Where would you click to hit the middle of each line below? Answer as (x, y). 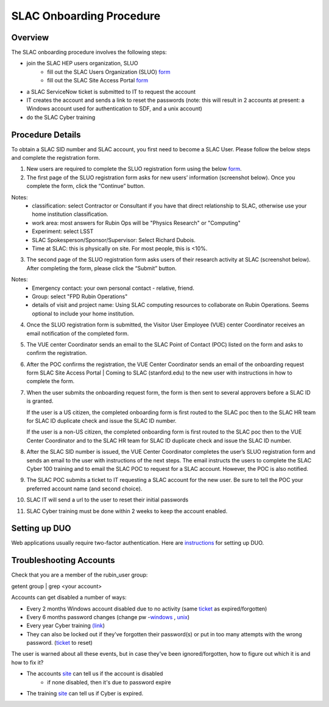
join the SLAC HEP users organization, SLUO (82, 63)
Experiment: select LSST (63, 231)
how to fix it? (27, 662)
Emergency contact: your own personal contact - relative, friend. (113, 288)
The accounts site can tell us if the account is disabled (95, 673)
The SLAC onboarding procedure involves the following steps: (89, 52)
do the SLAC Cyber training (61, 117)
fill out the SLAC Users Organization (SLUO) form (109, 72)
